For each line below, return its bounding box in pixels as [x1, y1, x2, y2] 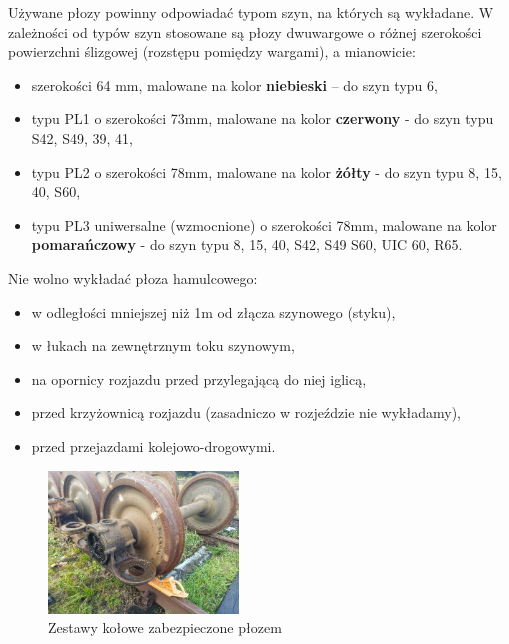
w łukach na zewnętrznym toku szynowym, [31, 335, 295, 356]
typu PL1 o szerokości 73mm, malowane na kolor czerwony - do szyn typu [31, 108, 494, 129]
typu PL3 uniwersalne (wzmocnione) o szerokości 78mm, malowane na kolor [31, 214, 497, 235]
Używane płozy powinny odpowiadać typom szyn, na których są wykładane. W [8, 2, 494, 22]
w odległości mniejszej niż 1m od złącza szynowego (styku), [31, 301, 396, 322]
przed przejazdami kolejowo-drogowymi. [31, 435, 276, 456]
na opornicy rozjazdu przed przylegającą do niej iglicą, [31, 368, 367, 389]
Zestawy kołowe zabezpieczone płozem [48, 617, 282, 638]
